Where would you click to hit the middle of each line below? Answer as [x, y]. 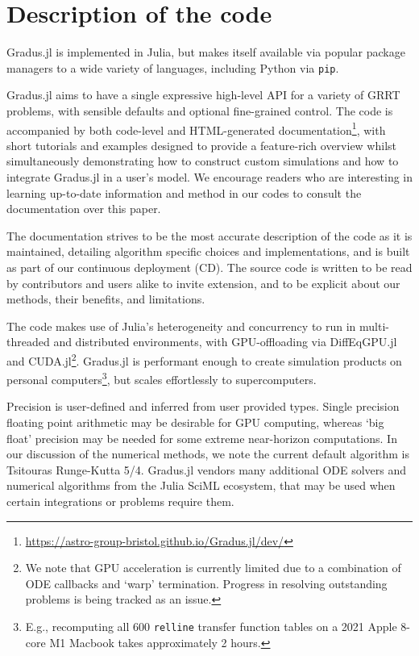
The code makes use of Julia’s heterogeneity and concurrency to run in [181, 326]
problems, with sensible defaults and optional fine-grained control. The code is [200, 110]
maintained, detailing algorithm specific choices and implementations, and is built [208, 251]
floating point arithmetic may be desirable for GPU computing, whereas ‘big [195, 422]
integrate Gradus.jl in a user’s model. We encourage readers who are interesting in [210, 177]
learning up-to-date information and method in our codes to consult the [184, 192]
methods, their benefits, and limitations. [106, 299]
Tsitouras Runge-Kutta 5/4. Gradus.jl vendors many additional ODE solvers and [207, 469]
